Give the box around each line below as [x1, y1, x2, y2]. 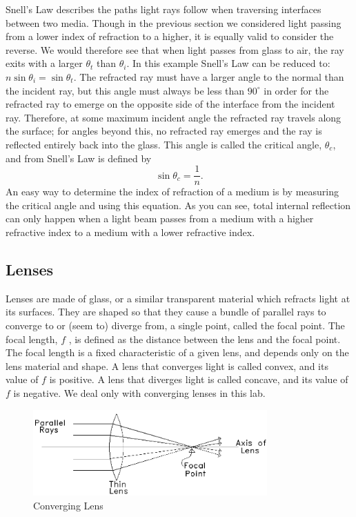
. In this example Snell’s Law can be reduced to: [126, 56, 330, 70]
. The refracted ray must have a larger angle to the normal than [73, 69, 344, 84]
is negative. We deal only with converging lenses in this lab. [13, 385, 266, 400]
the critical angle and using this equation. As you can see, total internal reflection [6, 197, 351, 212]
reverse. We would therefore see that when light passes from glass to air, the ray [6, 42, 344, 57]
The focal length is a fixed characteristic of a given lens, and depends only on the [6, 345, 349, 360]
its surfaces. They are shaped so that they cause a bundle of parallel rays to [6, 304, 326, 319]
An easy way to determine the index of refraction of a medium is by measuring [6, 184, 339, 199]
